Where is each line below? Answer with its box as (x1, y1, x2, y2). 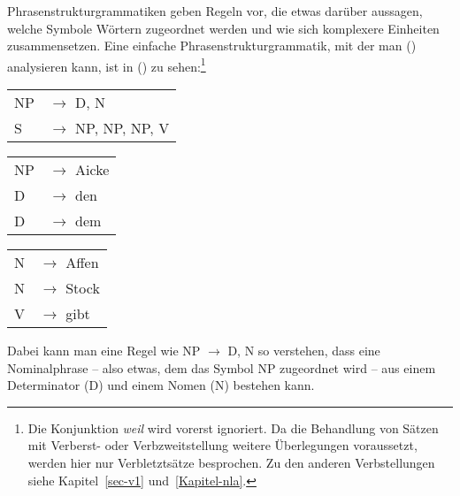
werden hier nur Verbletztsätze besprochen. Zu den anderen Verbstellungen (27, 454, 435, 471)
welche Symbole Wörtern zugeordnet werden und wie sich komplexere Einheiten (7, 19, 440, 37)
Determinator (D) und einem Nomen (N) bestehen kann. (7, 376, 315, 394)
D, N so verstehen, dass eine (227, 341, 380, 360)
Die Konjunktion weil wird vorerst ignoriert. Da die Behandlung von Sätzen (27, 418, 439, 437)
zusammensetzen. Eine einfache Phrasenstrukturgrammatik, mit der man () (7, 36, 417, 55)
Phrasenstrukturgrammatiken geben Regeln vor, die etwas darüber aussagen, (7, 2, 423, 19)
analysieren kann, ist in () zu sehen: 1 (7, 54, 206, 75)
